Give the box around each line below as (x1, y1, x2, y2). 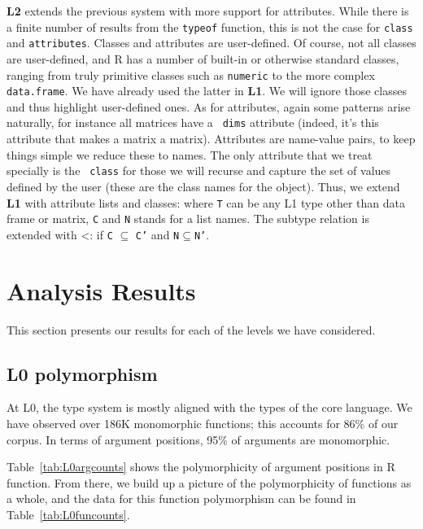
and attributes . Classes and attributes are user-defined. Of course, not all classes (7, 34, 416, 51)
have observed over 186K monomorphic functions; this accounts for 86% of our (7, 414, 399, 431)
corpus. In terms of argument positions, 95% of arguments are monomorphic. (7, 431, 390, 448)
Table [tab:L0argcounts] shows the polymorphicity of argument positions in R (7, 458, 395, 475)
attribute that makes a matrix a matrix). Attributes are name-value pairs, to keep (7, 130, 416, 147)
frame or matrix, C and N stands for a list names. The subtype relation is (7, 210, 369, 227)
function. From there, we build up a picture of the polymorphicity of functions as (7, 474, 412, 491)
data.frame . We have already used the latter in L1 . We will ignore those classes (7, 82, 407, 99)
